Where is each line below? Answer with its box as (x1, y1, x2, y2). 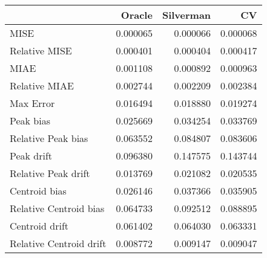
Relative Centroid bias (10, 201, 105, 215)
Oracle (120, 8, 153, 22)
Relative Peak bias (10, 131, 88, 145)
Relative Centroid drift (10, 236, 107, 250)
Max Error (10, 96, 55, 110)
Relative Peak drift (10, 166, 90, 180)
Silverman (162, 8, 211, 22)
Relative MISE (10, 44, 72, 57)
